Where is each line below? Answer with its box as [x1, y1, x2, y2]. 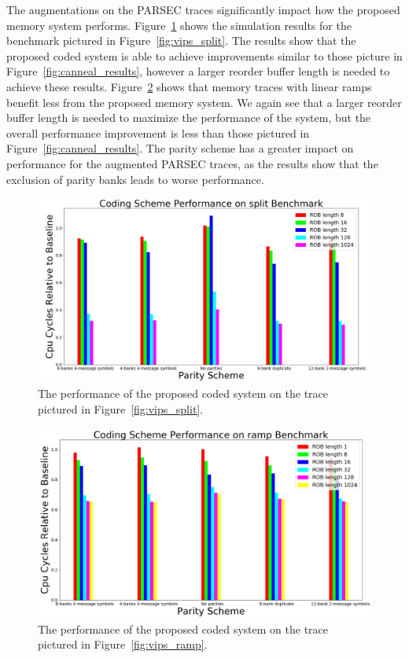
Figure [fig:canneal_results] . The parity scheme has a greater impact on [6, 140, 354, 156]
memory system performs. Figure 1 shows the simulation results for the [6, 17, 352, 33]
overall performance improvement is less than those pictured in [6, 124, 310, 141]
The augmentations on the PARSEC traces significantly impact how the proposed [6, 2, 400, 17]
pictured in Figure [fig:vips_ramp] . [38, 636, 208, 652]
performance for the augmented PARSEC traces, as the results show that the [6, 155, 378, 171]
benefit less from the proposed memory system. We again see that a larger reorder [6, 94, 402, 110]
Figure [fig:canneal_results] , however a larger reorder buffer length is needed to [6, 63, 390, 79]
